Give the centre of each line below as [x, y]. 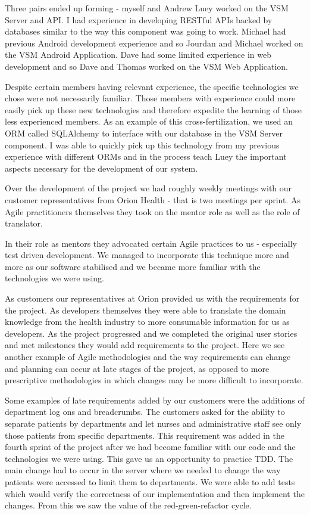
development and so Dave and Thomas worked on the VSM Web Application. [146, 66]
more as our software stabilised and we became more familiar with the [133, 266]
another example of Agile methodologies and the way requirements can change [148, 357]
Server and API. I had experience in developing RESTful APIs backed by [139, 19]
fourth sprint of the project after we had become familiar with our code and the [150, 447]
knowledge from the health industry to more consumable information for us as [147, 322]
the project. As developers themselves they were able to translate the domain [145, 310]
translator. [24, 223]
